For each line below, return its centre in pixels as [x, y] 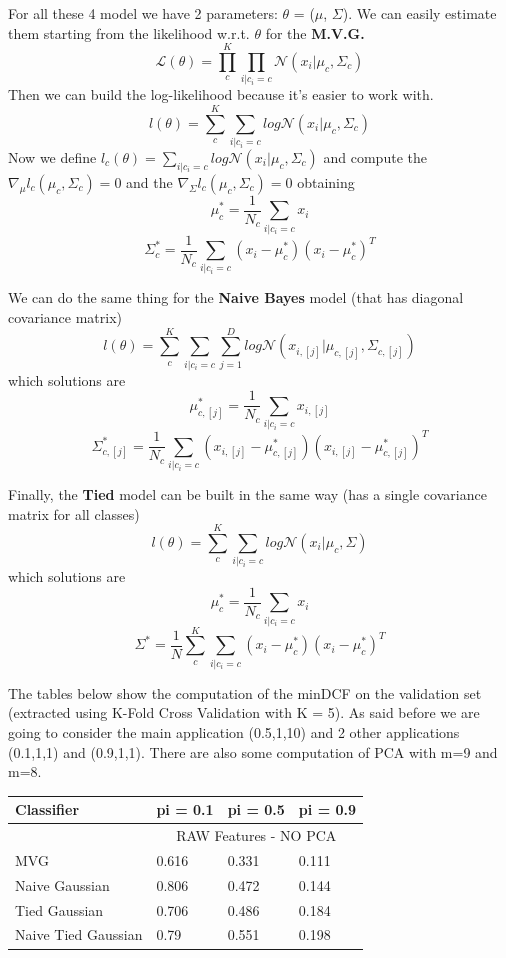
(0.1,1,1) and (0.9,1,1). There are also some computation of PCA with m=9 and [253, 751]
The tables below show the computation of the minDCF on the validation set [245, 692]
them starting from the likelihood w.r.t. [129, 32]
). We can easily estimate [419, 13]
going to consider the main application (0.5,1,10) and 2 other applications [234, 731]
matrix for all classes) [74, 513]
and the [149, 181]
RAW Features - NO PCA [256, 835]
